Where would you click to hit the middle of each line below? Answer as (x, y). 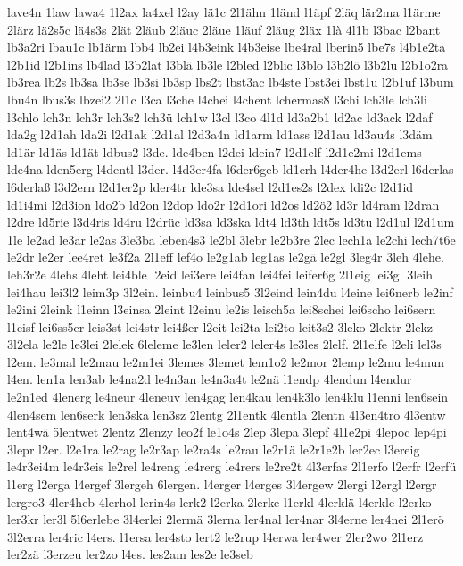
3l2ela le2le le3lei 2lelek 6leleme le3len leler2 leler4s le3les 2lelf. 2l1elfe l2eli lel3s (224, 344)
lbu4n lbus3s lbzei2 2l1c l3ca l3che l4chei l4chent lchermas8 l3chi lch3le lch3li (217, 99)
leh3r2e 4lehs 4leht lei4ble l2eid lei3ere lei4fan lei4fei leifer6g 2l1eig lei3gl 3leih (220, 274)
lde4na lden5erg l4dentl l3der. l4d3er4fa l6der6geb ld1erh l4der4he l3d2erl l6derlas (231, 169)
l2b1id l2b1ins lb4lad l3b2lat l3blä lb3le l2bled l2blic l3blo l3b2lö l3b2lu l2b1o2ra (228, 64)
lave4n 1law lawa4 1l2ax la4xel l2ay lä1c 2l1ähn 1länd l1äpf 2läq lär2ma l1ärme (224, 12)
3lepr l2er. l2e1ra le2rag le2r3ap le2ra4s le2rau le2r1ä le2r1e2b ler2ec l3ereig (214, 449)
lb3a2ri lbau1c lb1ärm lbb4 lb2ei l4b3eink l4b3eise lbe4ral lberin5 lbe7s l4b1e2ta (227, 47)
